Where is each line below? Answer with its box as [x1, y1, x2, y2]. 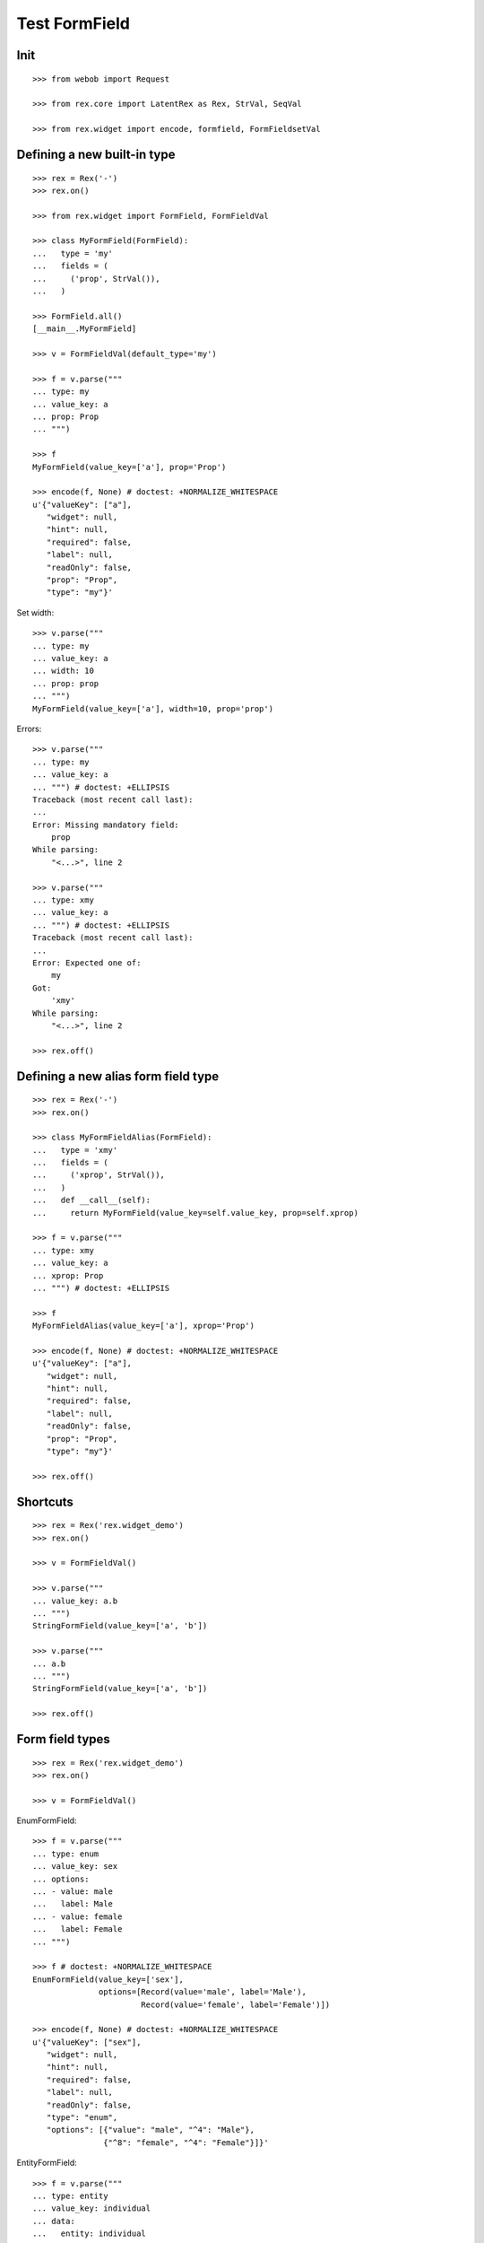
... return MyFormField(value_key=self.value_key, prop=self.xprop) [32, 1208, 359, 1218]
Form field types [16, 1732, 111, 1747]
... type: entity [32, 2191, 108, 2201]
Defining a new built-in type [16, 146, 176, 161]
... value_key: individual [32, 2204, 151, 2213]
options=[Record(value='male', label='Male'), [99, 1987, 307, 1997]
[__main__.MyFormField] [32, 324, 137, 334]
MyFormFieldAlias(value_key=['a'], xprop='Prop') [32, 1321, 255, 1331]
